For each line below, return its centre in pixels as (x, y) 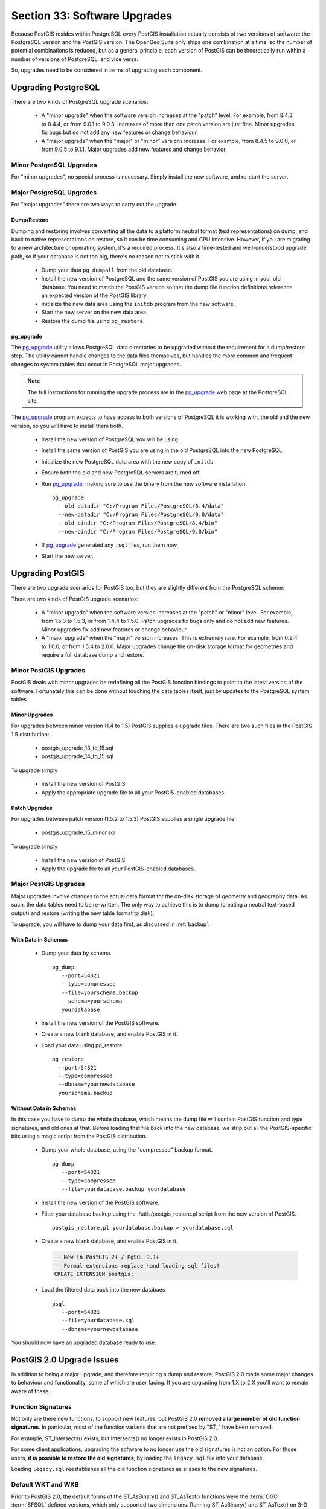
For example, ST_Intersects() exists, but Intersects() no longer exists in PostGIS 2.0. (115, 1438)
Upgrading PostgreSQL (55, 87)
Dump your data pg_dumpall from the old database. (107, 270)
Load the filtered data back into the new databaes (103, 1290)
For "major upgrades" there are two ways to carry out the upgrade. (94, 205)
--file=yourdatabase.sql (98, 1321)
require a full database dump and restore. (93, 655)
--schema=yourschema (92, 1001)
